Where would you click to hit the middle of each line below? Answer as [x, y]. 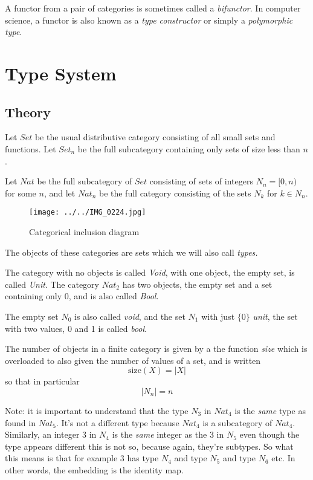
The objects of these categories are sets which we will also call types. [131, 252]
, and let [60, 193]
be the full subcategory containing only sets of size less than [189, 148]
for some [21, 193]
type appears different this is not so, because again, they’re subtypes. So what [149, 446]
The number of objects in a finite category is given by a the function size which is [156, 349]
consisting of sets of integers [201, 181]
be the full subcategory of [85, 181]
